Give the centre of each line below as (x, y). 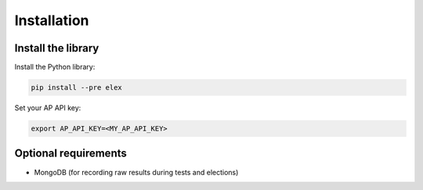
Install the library (57, 48)
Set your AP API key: (48, 108)
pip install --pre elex (77, 88)
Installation (52, 20)
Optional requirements (70, 154)
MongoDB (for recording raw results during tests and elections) (136, 172)
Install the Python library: (55, 67)
